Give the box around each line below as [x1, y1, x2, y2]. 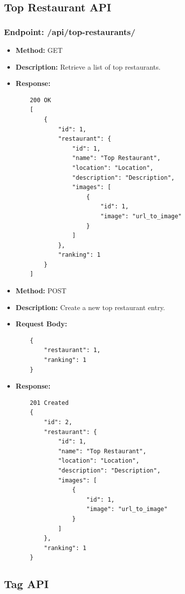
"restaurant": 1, [44, 347, 101, 354]
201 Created [30, 399, 69, 406]
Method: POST [15, 285, 67, 296]
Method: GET [15, 45, 63, 55]
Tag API [4, 576, 49, 592]
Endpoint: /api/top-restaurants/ [4, 25, 136, 38]
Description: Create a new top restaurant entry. [15, 302, 165, 312]
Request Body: [15, 318, 67, 329]
